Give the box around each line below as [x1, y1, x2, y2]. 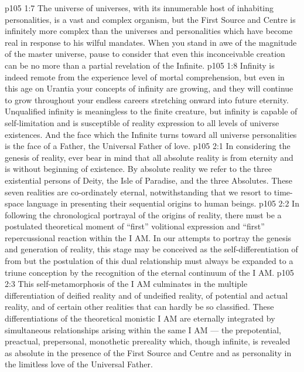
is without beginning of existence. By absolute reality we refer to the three [5, 163, 272, 175]
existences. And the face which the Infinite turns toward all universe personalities [5, 128, 297, 140]
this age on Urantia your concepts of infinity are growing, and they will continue [5, 82, 293, 94]
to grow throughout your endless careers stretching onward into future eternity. [5, 93, 289, 106]
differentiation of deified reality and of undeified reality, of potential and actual [5, 289, 288, 301]
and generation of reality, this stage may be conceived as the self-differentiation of [5, 243, 298, 255]
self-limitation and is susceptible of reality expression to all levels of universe [5, 116, 279, 128]
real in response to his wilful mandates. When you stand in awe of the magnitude [5, 36, 297, 48]
